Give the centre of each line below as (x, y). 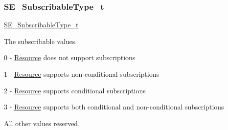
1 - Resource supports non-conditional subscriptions (81, 74)
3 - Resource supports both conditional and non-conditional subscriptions (114, 107)
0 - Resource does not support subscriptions (70, 57)
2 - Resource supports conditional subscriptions (75, 90)
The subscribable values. (41, 41)
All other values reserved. (42, 123)
